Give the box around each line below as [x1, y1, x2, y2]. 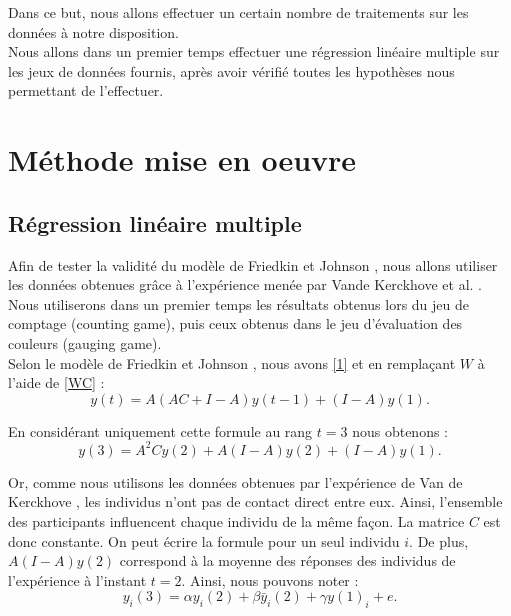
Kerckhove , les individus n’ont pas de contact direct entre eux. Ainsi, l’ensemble [8, 491, 503, 512]
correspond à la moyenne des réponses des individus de [119, 550, 456, 571]
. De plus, [409, 530, 469, 551]
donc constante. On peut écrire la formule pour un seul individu [8, 530, 400, 551]
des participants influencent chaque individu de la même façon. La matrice [8, 510, 465, 531]
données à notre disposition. [8, 21, 180, 42]
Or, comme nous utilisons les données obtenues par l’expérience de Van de [8, 471, 463, 492]
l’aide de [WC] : [8, 372, 105, 393]
